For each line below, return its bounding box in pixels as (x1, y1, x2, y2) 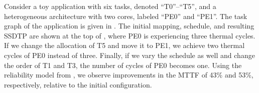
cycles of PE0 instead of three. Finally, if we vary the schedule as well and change (4, 49, 255, 60)
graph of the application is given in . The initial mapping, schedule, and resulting (4, 20, 254, 31)
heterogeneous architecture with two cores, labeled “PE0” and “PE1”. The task (4, 10, 247, 21)
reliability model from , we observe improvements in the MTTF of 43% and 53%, (4, 69, 253, 80)
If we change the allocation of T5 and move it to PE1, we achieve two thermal (4, 40, 245, 50)
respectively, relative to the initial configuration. (4, 79, 152, 89)
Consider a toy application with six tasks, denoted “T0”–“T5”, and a (4, 1, 216, 11)
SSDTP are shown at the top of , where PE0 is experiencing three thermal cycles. (4, 30, 255, 40)
